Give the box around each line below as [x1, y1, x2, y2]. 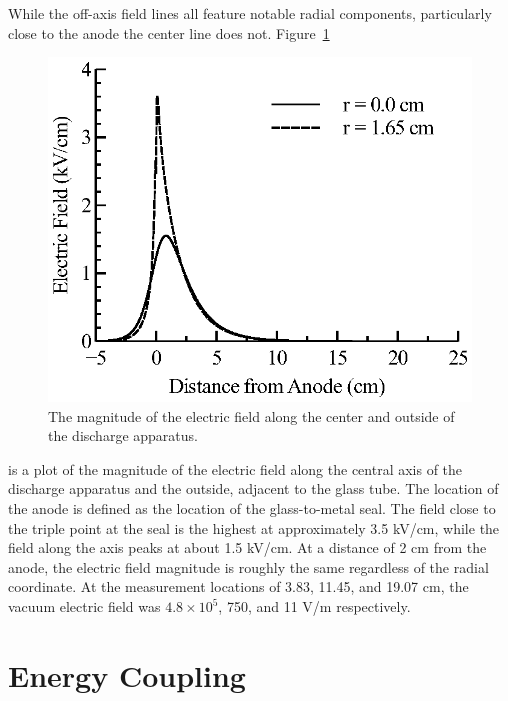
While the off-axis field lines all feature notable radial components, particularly [8, 3, 492, 23]
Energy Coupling [8, 654, 246, 695]
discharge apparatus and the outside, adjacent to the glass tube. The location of [8, 478, 499, 499]
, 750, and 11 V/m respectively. [218, 596, 411, 616]
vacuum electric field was [8, 596, 161, 616]
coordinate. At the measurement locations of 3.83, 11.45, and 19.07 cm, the [8, 576, 469, 597]
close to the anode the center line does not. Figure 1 [8, 22, 330, 43]
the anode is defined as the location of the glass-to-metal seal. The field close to [8, 498, 496, 519]
